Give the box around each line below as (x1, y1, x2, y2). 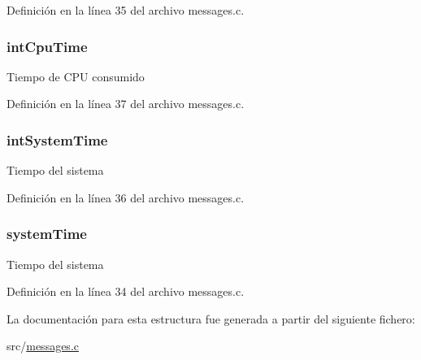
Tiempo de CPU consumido (7, 67, 145, 85)
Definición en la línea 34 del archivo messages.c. (7, 283, 245, 300)
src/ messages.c (7, 337, 79, 354)
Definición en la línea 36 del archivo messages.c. (7, 189, 245, 206)
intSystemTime (7, 129, 108, 150)
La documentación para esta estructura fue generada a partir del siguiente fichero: (7, 310, 415, 327)
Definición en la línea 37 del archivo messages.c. (7, 95, 245, 112)
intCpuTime (7, 36, 88, 56)
